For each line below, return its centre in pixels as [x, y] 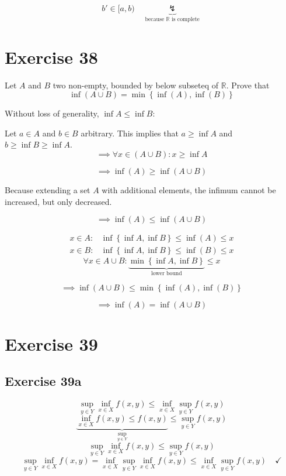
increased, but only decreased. [58, 201]
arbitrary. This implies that [130, 133]
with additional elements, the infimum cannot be [189, 189]
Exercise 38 [51, 56]
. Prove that [248, 85]
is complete [186, 19]
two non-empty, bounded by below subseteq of [136, 85]
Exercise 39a [43, 381]
